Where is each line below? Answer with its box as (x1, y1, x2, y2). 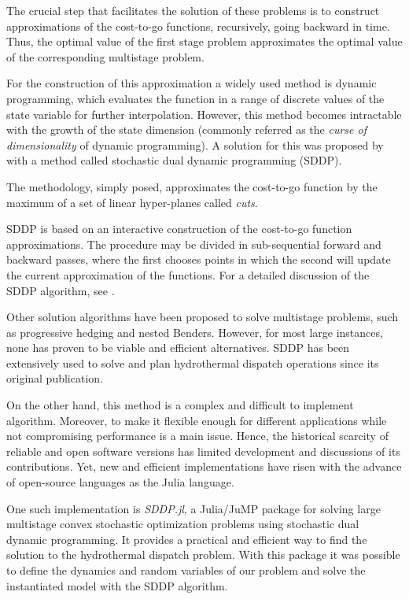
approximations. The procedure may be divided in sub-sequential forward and (6, 235, 381, 252)
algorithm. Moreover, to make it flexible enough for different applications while (6, 412, 387, 428)
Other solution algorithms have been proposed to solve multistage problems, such (6, 309, 399, 325)
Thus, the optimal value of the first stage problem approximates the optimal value (6, 33, 403, 50)
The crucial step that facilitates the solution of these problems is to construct (6, 2, 380, 18)
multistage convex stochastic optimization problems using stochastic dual (6, 516, 359, 532)
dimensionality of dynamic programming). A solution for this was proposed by (6, 136, 384, 153)
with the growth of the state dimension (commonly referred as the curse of (6, 121, 367, 138)
